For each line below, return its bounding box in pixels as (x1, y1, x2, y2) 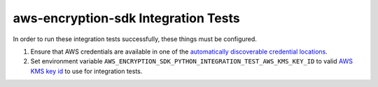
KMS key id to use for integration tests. (30, 67, 143, 75)
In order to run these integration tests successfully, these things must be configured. (13, 35, 257, 43)
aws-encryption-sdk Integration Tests (13, 10, 241, 26)
